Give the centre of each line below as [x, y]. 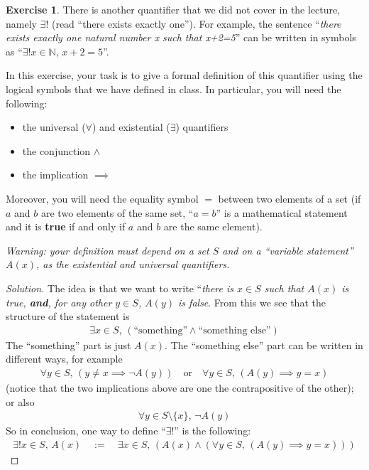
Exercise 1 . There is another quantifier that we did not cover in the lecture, [173, 9]
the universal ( [54, 127]
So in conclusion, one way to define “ [86, 431]
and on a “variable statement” [288, 250]
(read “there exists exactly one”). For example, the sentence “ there [196, 23]
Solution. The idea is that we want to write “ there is [120, 288]
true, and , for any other [59, 302]
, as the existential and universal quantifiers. [133, 264]
